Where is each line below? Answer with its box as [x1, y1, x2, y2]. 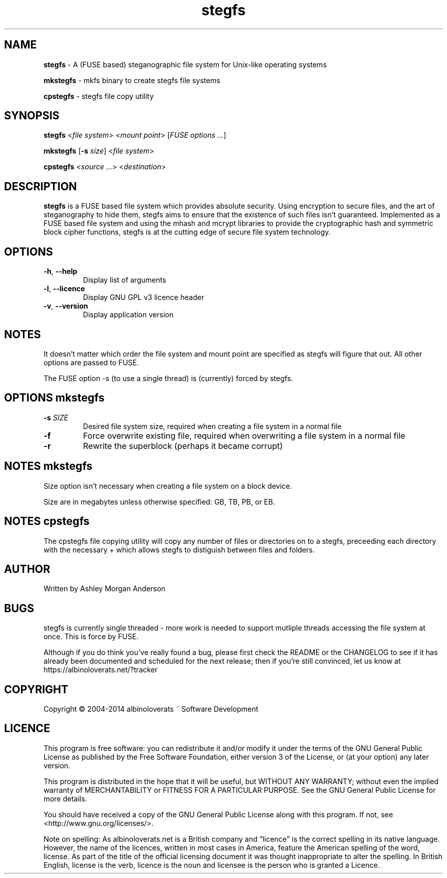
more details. [43, 794, 87, 803]
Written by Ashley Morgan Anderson [43, 584, 166, 593]
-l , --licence [43, 284, 85, 293]
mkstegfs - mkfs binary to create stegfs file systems [43, 76, 220, 85]
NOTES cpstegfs [4, 515, 90, 528]
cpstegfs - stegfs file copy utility [43, 91, 154, 101]
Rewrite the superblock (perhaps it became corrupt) [83, 440, 283, 451]
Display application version [83, 310, 173, 319]
